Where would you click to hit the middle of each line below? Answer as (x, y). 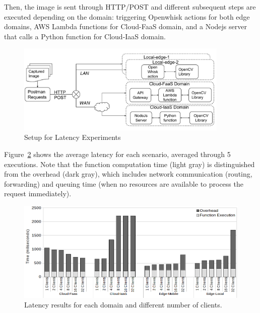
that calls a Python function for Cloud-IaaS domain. (85, 36)
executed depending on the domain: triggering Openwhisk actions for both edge (127, 16)
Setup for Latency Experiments (73, 137)
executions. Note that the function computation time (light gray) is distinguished (129, 164)
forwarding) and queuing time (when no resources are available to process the (124, 183)
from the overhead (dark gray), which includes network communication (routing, (128, 174)
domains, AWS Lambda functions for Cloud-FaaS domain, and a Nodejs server (125, 26)
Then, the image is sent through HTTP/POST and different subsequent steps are (130, 7)
